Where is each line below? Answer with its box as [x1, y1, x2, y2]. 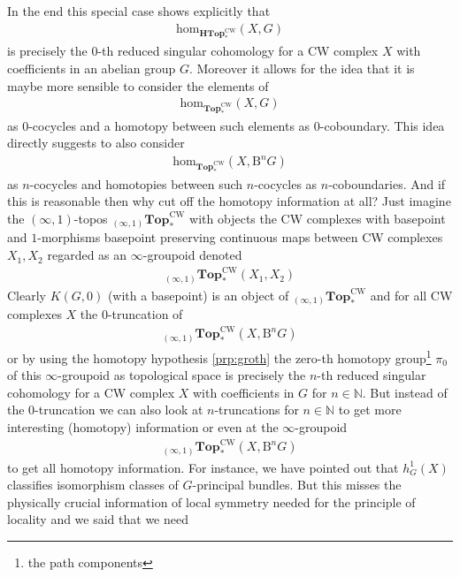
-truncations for [214, 400, 299, 419]
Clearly [7, 285, 46, 304]
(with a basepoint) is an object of [107, 285, 289, 304]
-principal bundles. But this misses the [192, 475, 402, 494]
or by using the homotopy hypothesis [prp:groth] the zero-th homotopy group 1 [7, 345, 432, 367]
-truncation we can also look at [34, 400, 203, 419]
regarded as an [47, 246, 127, 264]
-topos [73, 209, 108, 227]
